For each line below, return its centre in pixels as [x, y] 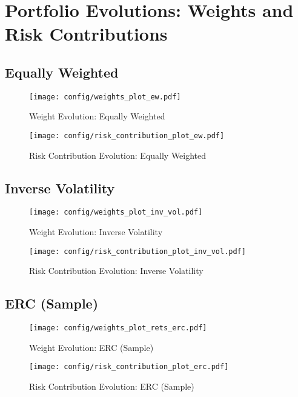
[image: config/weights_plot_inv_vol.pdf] [116, 212]
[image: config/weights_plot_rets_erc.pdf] [118, 328]
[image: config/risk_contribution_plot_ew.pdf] [127, 136]
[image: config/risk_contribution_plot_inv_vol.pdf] [137, 251]
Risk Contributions [86, 34]
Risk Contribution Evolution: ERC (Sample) [112, 386]
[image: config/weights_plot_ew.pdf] [105, 97]
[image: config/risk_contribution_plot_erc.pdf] [129, 367]
